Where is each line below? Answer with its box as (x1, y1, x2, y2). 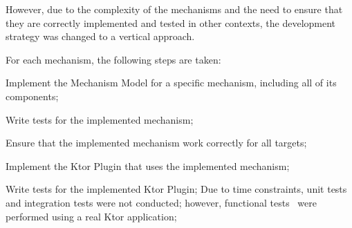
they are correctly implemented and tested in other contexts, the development (6, 15, 336, 30)
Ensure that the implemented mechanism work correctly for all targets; (6, 135, 307, 150)
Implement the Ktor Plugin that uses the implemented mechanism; (6, 158, 290, 173)
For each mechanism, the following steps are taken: (6, 52, 221, 66)
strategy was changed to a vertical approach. (6, 29, 195, 44)
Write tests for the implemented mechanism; (6, 112, 194, 126)
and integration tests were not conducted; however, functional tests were (6, 195, 317, 209)
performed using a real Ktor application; (6, 209, 177, 223)
